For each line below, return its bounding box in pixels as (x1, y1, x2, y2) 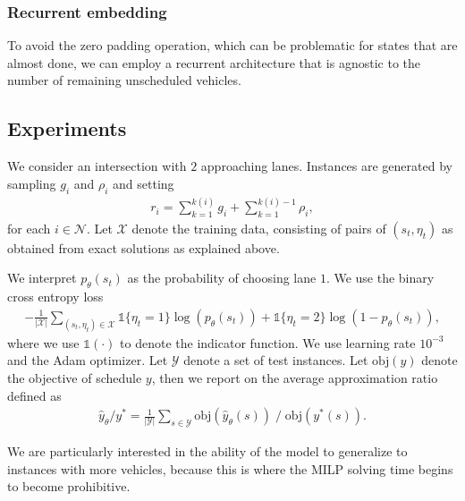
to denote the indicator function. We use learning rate (120, 333, 416, 352)
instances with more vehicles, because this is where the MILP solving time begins (7, 459, 453, 478)
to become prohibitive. (7, 477, 131, 496)
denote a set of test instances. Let (183, 351, 368, 369)
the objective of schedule (7, 368, 142, 386)
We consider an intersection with (7, 157, 187, 175)
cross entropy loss (7, 287, 104, 306)
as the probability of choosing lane (127, 268, 317, 287)
